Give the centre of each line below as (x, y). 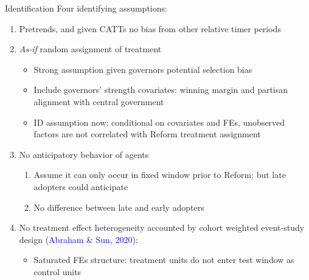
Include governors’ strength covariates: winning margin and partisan (161, 90)
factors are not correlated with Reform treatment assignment (147, 134)
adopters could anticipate (81, 186)
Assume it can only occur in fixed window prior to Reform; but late (160, 175)
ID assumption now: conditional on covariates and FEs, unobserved (159, 122)
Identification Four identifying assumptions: (86, 8)
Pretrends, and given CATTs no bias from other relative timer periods (150, 28)
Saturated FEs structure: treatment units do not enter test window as (164, 260)
